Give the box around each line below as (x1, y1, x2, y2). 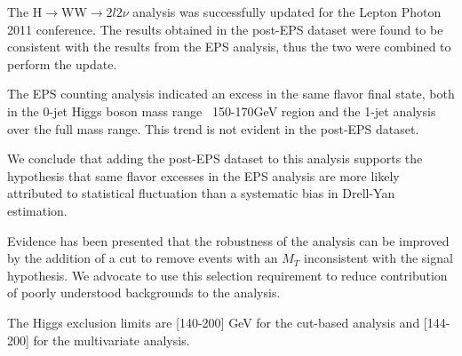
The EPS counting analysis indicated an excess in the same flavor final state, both (7, 84, 455, 103)
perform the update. (7, 54, 117, 73)
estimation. (7, 201, 68, 219)
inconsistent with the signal (304, 249, 453, 267)
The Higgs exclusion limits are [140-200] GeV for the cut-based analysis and (7, 312, 420, 331)
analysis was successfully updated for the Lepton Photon (132, 3, 442, 20)
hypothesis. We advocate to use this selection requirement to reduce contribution (7, 265, 448, 284)
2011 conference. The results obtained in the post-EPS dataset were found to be (7, 20, 443, 38)
